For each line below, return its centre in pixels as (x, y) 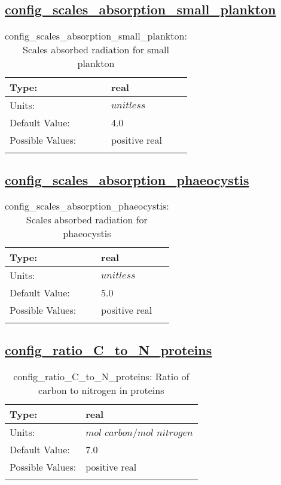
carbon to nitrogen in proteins (101, 390)
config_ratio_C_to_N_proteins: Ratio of (101, 376)
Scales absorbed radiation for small (96, 50)
